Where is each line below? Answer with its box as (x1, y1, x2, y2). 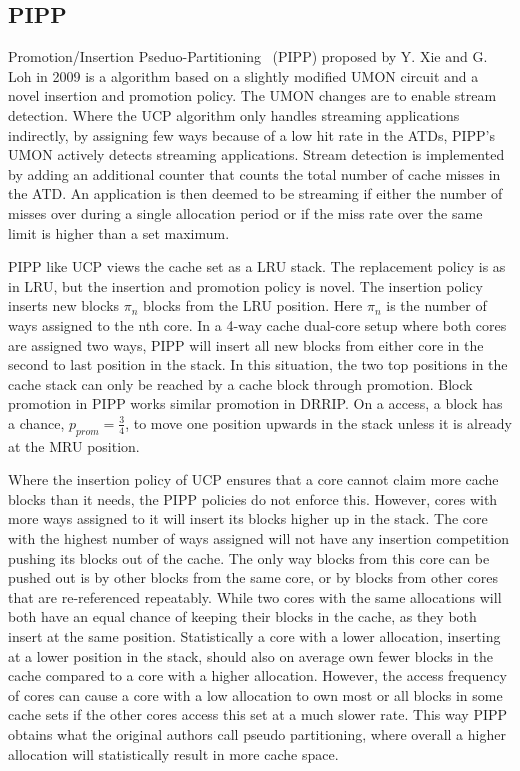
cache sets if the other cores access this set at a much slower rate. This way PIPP (8, 704, 508, 725)
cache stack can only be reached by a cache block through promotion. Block (8, 373, 473, 394)
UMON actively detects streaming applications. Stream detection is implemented (8, 144, 505, 165)
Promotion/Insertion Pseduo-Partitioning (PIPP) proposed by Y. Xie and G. (8, 46, 488, 67)
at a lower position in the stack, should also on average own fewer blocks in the (8, 645, 494, 666)
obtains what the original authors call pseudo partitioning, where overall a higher (8, 724, 506, 744)
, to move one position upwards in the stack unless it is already (125, 412, 512, 433)
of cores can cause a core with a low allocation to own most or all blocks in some (8, 684, 503, 705)
